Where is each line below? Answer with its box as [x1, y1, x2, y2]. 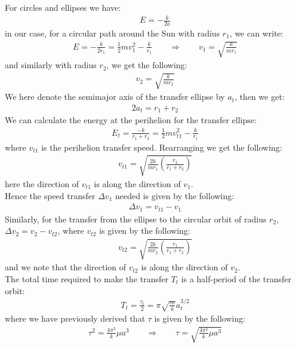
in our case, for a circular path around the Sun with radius [5, 26, 220, 39]
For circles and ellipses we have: [5, 1, 121, 13]
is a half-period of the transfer [181, 272, 292, 285]
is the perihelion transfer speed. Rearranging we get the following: [41, 141, 282, 153]
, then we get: [235, 90, 285, 103]
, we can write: [229, 26, 283, 39]
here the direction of [5, 177, 79, 190]
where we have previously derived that [5, 312, 146, 325]
